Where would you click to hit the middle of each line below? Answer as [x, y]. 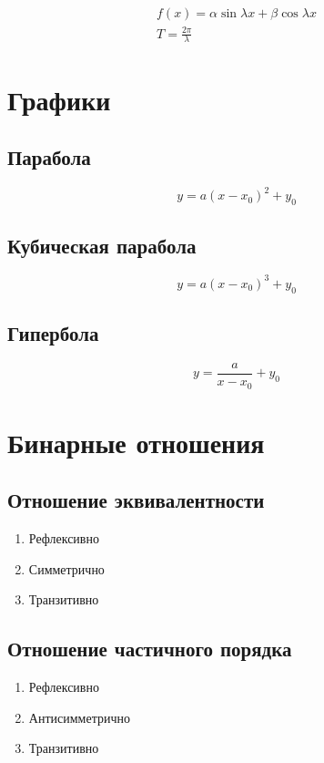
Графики [59, 99]
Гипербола [53, 333]
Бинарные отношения [136, 442]
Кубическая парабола [102, 245]
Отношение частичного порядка [150, 649]
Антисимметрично [79, 717]
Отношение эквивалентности [136, 500]
